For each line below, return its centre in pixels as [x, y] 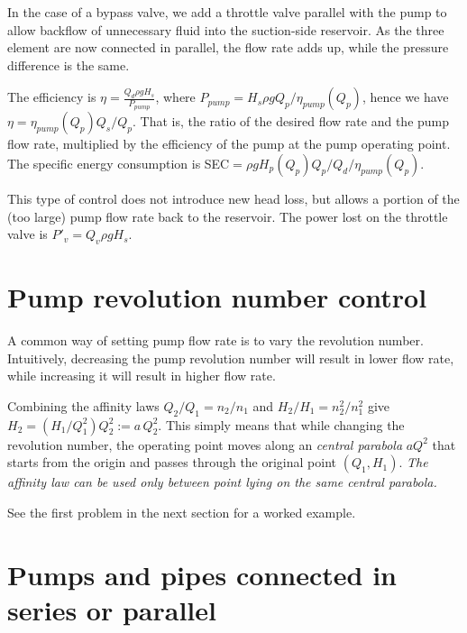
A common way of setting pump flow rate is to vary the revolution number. [215, 340]
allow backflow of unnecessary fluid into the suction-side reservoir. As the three [226, 29]
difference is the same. [69, 64]
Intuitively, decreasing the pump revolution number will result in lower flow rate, [231, 358]
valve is [27, 234]
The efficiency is [52, 97]
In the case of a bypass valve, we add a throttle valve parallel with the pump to [227, 12]
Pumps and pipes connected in [202, 574]
